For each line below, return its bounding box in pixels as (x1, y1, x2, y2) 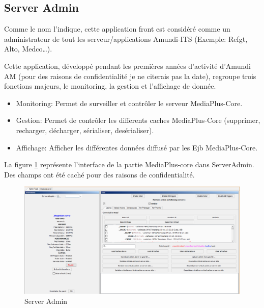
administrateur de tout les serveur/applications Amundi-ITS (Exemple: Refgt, (4, 33, 248, 44)
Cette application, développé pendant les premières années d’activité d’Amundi (4, 60, 251, 71)
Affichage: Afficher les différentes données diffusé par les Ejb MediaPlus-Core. (16, 142, 258, 152)
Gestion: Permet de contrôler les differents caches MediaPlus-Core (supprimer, (16, 115, 260, 125)
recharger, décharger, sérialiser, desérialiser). (16, 124, 154, 135)
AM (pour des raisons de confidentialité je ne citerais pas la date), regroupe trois (4, 70, 256, 81)
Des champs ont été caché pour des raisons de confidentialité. (4, 169, 195, 179)
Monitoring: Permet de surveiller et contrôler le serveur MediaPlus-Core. (16, 97, 243, 108)
